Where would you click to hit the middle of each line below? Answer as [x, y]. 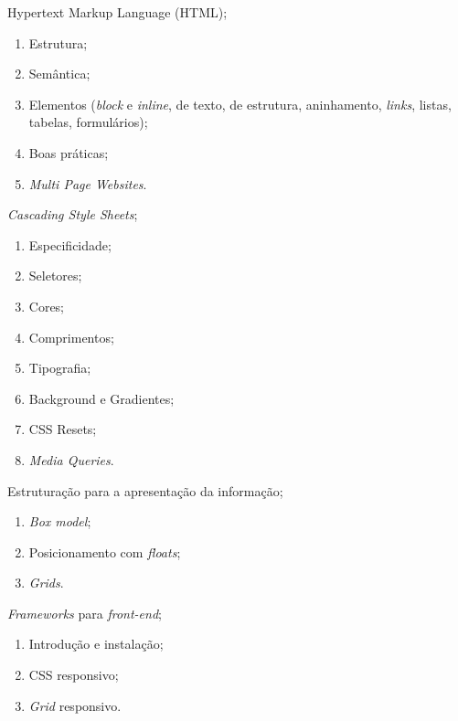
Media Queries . [71, 459]
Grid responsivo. [75, 705]
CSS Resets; [63, 429]
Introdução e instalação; [96, 644]
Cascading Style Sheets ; [73, 214]
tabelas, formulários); [88, 122]
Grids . [46, 583]
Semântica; [59, 74]
